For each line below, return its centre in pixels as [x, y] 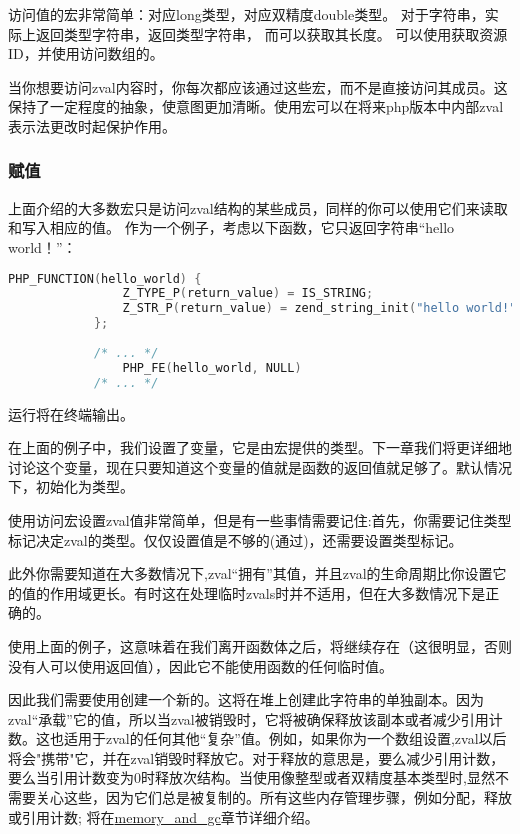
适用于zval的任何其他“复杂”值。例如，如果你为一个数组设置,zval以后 [285, 738]
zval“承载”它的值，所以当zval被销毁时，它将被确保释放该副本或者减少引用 [248, 718]
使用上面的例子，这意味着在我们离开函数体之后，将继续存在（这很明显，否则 [260, 645]
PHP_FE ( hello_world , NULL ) [212, 367]
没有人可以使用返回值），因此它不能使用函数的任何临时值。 [200, 665]
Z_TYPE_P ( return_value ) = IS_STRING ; [248, 293]
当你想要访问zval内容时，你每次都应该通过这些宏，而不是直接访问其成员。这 [258, 86]
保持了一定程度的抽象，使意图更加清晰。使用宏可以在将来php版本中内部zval [256, 106]
